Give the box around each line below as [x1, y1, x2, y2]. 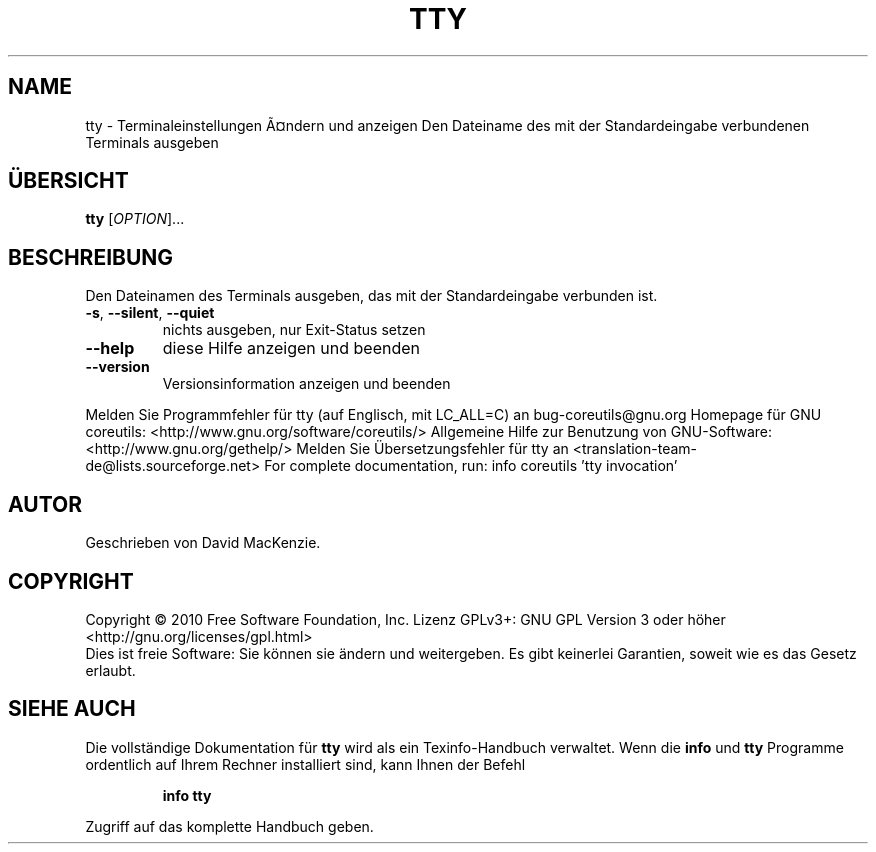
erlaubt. [85, 661, 136, 679]
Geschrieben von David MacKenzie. [85, 534, 321, 552]
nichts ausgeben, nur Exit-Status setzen [162, 321, 426, 339]
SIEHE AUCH [8, 696, 136, 722]
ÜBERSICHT [8, 168, 129, 194]
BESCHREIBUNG [8, 244, 174, 270]
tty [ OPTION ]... [85, 210, 185, 228]
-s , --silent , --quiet [85, 304, 215, 322]
